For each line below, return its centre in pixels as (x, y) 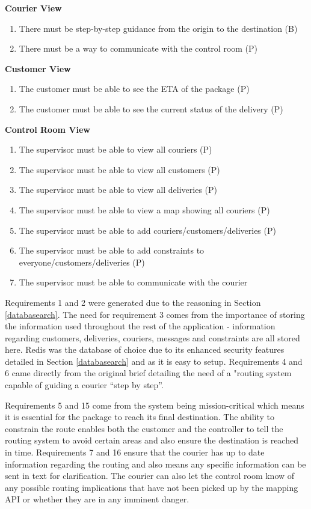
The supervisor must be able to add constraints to (112, 250)
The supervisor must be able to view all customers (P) (119, 169)
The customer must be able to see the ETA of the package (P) (134, 89)
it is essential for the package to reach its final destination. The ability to (140, 417)
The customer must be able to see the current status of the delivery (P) (151, 108)
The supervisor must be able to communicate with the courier (133, 282)
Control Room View (48, 129)
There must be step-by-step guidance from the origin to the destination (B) (158, 28)
